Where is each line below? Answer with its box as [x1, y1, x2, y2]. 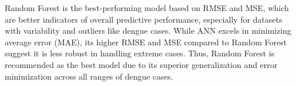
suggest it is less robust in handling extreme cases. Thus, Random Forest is [5, 47, 275, 59]
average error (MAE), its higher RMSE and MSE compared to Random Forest [5, 35, 287, 48]
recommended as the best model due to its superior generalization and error [5, 58, 278, 70]
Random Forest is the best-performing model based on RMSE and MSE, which [5, 2, 289, 13]
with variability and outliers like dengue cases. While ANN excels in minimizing [5, 24, 291, 37]
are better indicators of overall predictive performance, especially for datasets [5, 13, 283, 25]
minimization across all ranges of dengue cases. [5, 70, 173, 82]
